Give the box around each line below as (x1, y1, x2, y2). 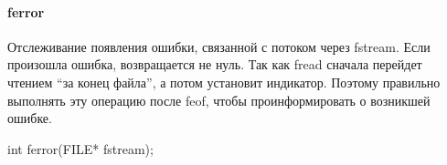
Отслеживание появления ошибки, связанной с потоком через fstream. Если (7, 36, 431, 56)
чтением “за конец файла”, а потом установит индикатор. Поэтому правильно (7, 72, 441, 91)
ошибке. (7, 108, 52, 128)
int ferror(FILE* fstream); (7, 139, 154, 158)
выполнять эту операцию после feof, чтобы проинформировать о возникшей (7, 90, 431, 109)
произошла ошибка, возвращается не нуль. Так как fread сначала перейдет (7, 55, 422, 74)
